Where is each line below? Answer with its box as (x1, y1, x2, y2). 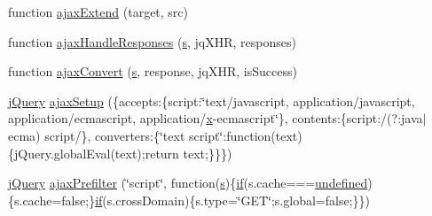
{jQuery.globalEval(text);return (8, 143, 179, 162)
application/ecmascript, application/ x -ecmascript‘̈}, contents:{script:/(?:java (8, 109, 423, 127)
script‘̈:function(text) (189, 126, 302, 144)
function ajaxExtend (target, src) (8, 3, 189, 20)
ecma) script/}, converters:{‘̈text (8, 126, 185, 144)
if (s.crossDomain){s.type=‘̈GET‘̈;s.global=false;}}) (95, 190, 370, 209)
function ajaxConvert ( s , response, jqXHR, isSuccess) (8, 62, 297, 81)
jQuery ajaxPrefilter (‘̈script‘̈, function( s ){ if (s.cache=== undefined (8, 174, 368, 192)
